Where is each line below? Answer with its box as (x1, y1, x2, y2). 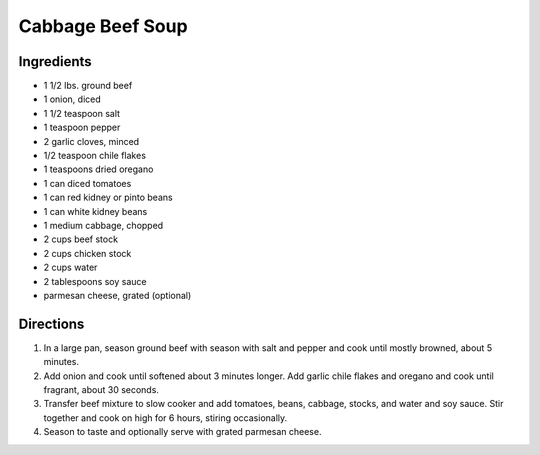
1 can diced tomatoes (43, 177, 132, 189)
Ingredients (18, 53, 92, 70)
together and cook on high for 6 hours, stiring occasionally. (43, 411, 288, 424)
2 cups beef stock (43, 233, 119, 245)
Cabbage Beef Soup (18, 15, 189, 37)
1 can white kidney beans (43, 205, 148, 217)
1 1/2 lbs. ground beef (43, 80, 133, 92)
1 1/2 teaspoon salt (43, 107, 120, 119)
